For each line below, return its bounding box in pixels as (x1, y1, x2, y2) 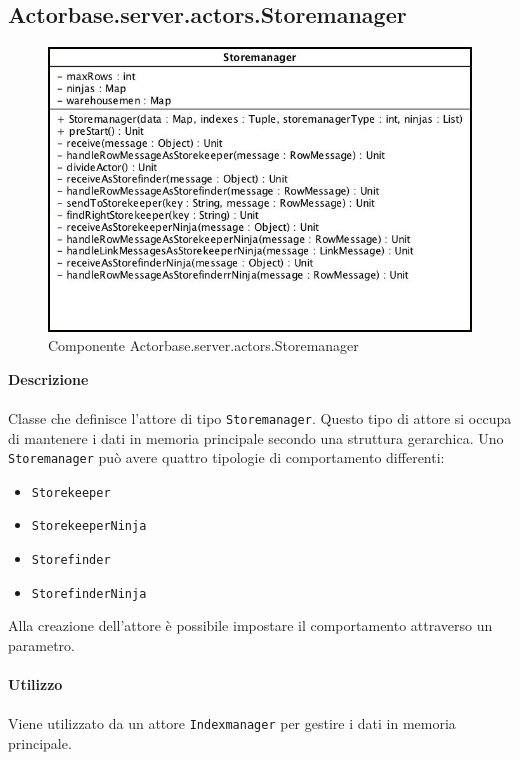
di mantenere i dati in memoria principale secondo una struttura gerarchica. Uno (8, 427, 504, 448)
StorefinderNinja (31, 586, 147, 601)
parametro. (8, 635, 75, 656)
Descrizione (8, 368, 89, 389)
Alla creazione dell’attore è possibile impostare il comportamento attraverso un (8, 615, 493, 636)
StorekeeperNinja (31, 519, 147, 534)
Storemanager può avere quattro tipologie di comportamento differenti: (8, 447, 445, 468)
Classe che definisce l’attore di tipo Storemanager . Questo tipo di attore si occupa (8, 407, 512, 428)
